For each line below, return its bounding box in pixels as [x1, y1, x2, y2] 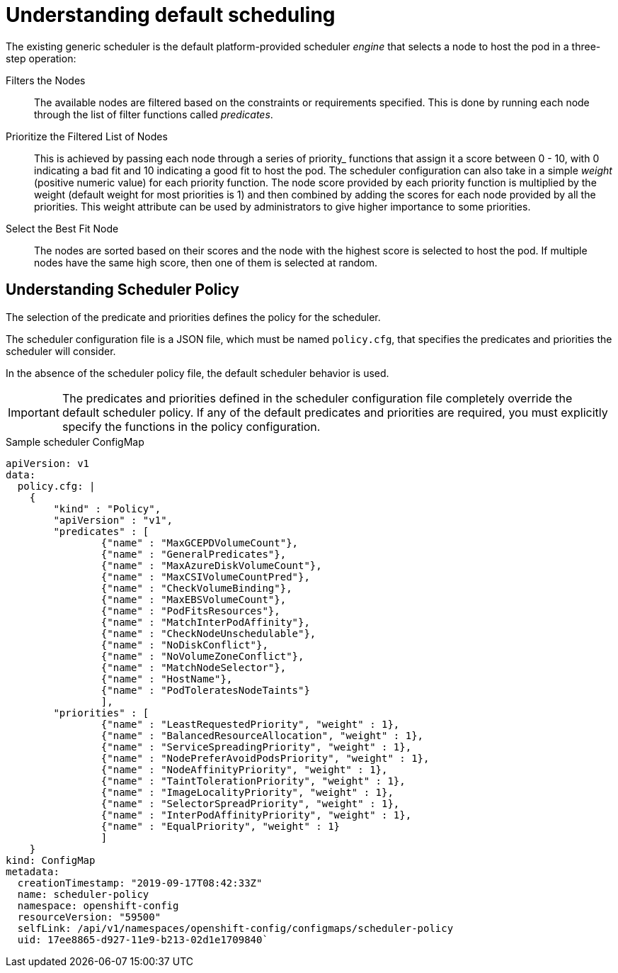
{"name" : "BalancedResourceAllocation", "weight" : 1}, [101, 729, 424, 741]
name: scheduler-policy [17, 888, 149, 900]
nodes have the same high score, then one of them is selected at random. [34, 256, 378, 269]
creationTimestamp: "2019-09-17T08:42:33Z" [17, 877, 263, 889]
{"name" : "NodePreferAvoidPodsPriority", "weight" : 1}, [101, 752, 430, 764]
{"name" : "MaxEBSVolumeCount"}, [101, 593, 287, 605]
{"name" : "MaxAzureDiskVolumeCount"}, [101, 559, 322, 571]
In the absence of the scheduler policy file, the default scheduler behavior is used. [6, 366, 389, 379]
